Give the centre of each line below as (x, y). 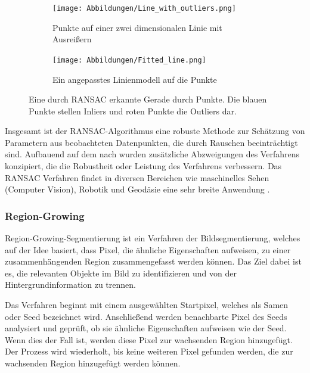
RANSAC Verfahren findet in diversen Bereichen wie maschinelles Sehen (137, 177)
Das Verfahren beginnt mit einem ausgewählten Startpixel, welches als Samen (147, 305)
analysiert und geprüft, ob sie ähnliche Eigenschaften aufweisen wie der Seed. (146, 328)
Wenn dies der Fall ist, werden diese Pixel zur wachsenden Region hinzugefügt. (149, 339)
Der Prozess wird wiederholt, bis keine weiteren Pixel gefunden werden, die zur (149, 351)
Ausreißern (72, 39)
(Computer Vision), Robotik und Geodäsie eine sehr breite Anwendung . (137, 189)
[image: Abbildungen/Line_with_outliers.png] (144, 8)
